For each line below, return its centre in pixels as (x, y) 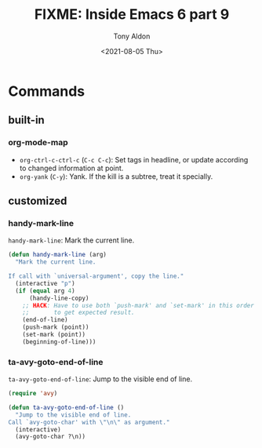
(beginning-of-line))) (59, 342)
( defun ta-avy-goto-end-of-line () (66, 407)
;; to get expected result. (78, 313)
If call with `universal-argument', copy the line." (96, 276)
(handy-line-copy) (59, 298)
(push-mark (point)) (56, 327)
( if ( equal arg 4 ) (45, 291)
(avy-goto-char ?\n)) (51, 437)
